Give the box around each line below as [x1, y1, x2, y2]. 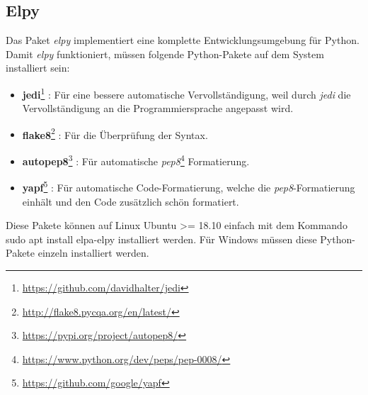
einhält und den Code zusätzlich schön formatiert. [22, 194, 239, 208]
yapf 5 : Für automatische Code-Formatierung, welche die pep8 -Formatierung [22, 178, 355, 194]
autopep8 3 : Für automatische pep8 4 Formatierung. [22, 152, 250, 168]
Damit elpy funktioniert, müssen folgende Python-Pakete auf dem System [6, 46, 324, 61]
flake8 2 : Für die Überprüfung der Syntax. [22, 125, 208, 142]
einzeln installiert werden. [38, 245, 149, 260]
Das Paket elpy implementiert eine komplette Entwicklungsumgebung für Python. [6, 33, 360, 48]
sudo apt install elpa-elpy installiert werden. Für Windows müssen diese [6, 231, 317, 246]
